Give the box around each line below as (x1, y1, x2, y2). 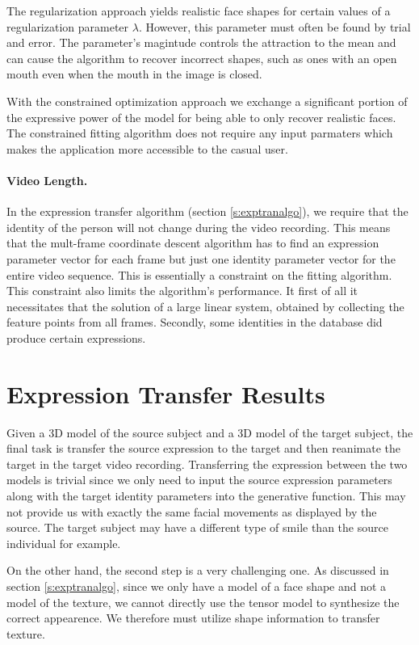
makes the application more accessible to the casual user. (6, 140, 288, 157)
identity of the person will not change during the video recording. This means (6, 218, 391, 235)
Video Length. (6, 171, 88, 188)
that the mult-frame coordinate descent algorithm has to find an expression (6, 234, 379, 251)
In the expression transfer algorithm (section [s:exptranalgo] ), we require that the (6, 203, 409, 220)
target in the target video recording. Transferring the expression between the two (6, 455, 408, 472)
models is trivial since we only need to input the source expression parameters (6, 471, 392, 488)
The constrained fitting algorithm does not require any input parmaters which (6, 124, 393, 141)
